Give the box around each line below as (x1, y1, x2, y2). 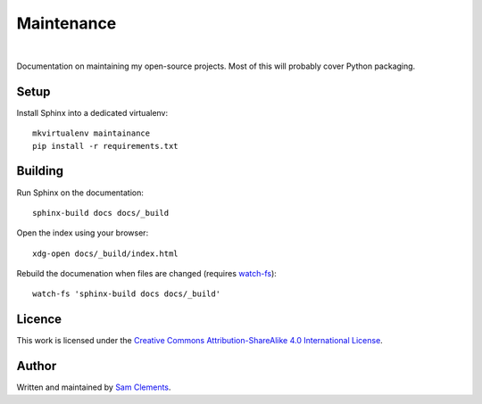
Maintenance (16, 13, 117, 33)
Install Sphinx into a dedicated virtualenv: (16, 107, 169, 118)
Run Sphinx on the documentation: (16, 187, 145, 198)
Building (16, 163, 64, 178)
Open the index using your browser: (16, 227, 149, 238)
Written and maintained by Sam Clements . (16, 382, 171, 392)
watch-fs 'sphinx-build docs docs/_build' (32, 289, 221, 299)
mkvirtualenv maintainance (32, 128, 151, 138)
